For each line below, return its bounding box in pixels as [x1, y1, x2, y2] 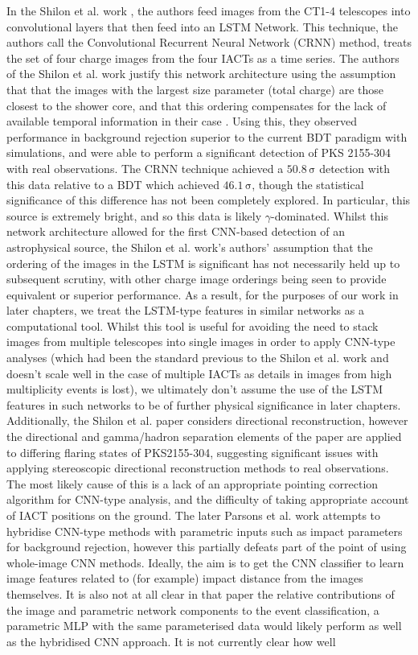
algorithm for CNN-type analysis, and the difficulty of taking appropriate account [6, 491, 409, 508]
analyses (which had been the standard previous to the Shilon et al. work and [6, 349, 389, 366]
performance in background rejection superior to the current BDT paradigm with [6, 128, 408, 145]
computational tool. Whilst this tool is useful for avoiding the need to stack [6, 317, 379, 334]
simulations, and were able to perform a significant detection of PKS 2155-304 [6, 144, 391, 161]
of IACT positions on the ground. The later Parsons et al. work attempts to [6, 507, 381, 523]
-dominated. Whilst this [270, 207, 388, 224]
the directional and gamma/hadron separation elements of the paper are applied [6, 428, 402, 445]
